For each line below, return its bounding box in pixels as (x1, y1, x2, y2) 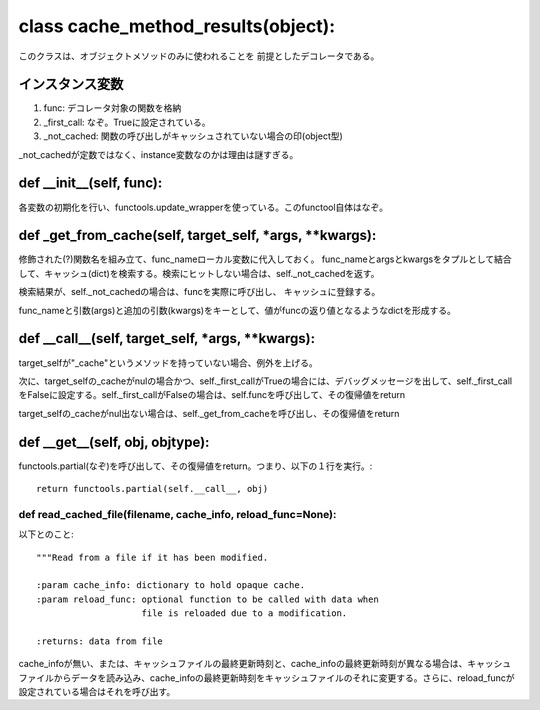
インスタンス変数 (18, 76, 124, 93)
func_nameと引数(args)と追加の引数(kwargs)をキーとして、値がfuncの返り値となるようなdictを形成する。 (18, 304, 457, 316)
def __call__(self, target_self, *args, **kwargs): (18, 330, 315, 347)
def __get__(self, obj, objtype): (18, 433, 210, 450)
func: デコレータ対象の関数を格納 (43, 102, 182, 114)
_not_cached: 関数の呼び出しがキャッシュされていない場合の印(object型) (43, 130, 344, 142)
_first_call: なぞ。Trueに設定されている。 (43, 116, 211, 128)
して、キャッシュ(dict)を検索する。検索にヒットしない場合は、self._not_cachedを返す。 (18, 267, 380, 279)
